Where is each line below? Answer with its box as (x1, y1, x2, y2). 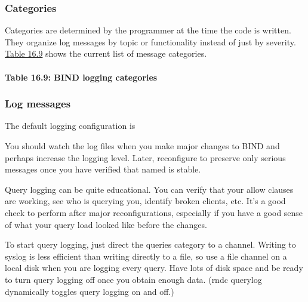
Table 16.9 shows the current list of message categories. (5, 47, 207, 60)
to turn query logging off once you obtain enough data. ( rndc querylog (5, 273, 262, 285)
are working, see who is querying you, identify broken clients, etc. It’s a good (5, 195, 286, 207)
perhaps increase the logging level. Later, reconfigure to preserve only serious (5, 151, 286, 164)
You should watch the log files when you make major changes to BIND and (5, 140, 280, 152)
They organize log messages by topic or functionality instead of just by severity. (5, 35, 296, 48)
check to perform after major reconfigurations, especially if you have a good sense (5, 206, 303, 218)
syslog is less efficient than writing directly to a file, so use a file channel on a (5, 249, 287, 262)
